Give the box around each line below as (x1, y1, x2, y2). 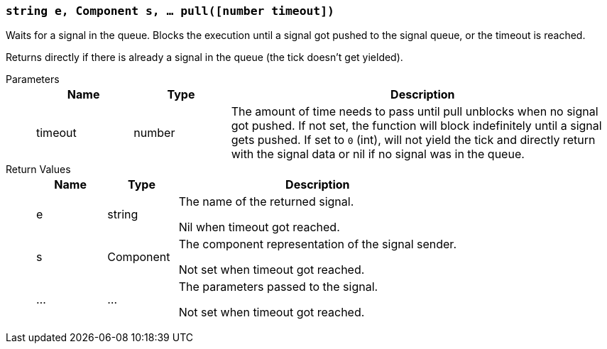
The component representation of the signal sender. (178, 237, 456, 252)
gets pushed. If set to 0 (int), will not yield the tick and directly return (231, 133, 596, 148)
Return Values (6, 163, 71, 176)
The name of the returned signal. (178, 194, 354, 209)
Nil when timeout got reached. (178, 220, 340, 235)
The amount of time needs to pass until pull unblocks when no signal (231, 104, 598, 119)
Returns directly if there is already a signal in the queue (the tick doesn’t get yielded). (6, 51, 403, 64)
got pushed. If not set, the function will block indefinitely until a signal (231, 118, 602, 133)
